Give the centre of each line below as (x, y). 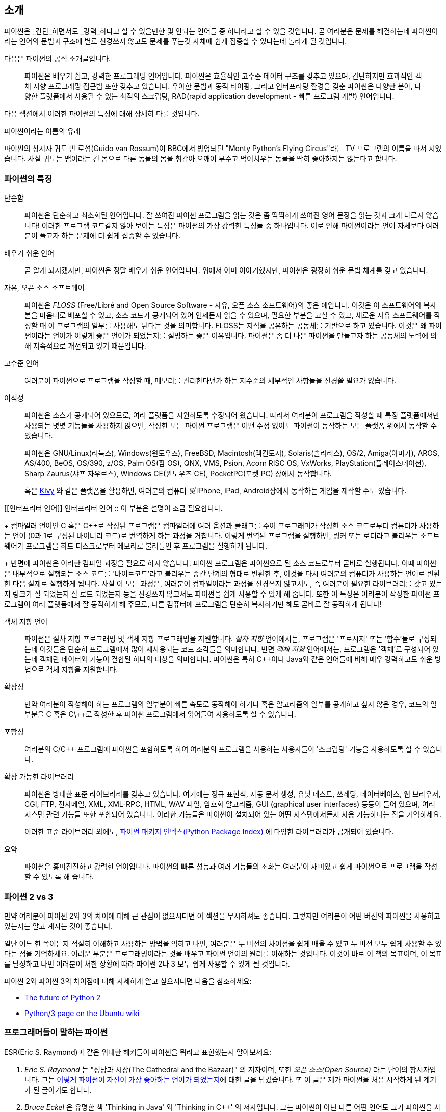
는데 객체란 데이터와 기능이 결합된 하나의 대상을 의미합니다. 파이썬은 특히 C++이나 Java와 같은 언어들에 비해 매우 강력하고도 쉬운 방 (233, 659)
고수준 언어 (22, 363)
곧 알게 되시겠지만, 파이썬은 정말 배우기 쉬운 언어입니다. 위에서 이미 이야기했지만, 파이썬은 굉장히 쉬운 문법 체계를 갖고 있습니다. (226, 270)
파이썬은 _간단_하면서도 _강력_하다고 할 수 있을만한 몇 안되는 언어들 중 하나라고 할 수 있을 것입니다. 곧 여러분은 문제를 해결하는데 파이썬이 (221, 31)
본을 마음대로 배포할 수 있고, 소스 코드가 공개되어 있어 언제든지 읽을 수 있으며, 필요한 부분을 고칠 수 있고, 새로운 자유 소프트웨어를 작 (233, 315)
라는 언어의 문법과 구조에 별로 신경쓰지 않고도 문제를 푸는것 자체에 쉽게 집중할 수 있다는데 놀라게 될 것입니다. (176, 41)
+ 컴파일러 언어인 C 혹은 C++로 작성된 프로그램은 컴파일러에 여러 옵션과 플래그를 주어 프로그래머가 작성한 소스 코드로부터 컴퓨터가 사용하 (222, 526)
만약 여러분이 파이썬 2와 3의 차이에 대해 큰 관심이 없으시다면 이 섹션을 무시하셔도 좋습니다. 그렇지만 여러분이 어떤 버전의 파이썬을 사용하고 (222, 916)
